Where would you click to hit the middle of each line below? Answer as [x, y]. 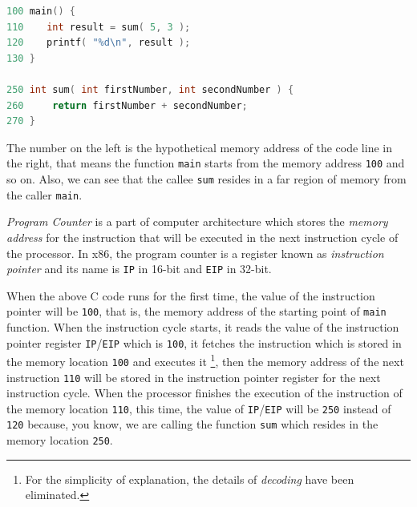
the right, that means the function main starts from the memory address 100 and [206, 163]
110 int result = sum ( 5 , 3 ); [99, 27]
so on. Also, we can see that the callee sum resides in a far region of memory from [206, 179]
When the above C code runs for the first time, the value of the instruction [191, 295]
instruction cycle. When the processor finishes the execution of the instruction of [204, 393]
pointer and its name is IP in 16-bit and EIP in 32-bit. [139, 269]
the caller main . [45, 194]
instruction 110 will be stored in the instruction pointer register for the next [194, 377]
